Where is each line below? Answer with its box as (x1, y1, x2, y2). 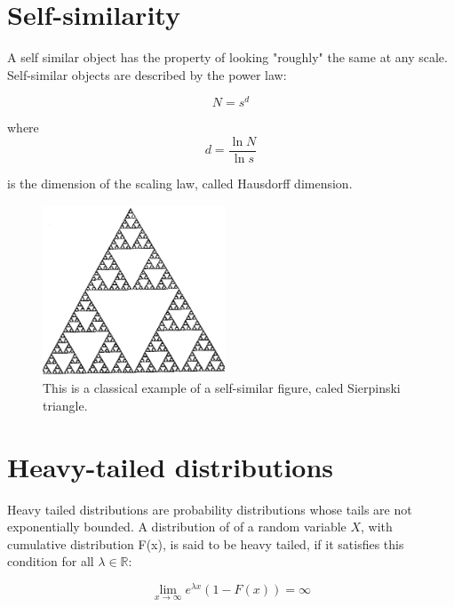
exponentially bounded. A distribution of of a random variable (7, 517, 346, 536)
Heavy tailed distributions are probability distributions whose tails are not (7, 499, 412, 518)
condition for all (7, 552, 94, 571)
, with (361, 517, 393, 536)
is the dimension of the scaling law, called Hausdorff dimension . (7, 174, 353, 193)
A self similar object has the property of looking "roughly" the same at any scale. (7, 48, 448, 67)
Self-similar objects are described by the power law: (7, 65, 287, 84)
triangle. (43, 395, 88, 414)
